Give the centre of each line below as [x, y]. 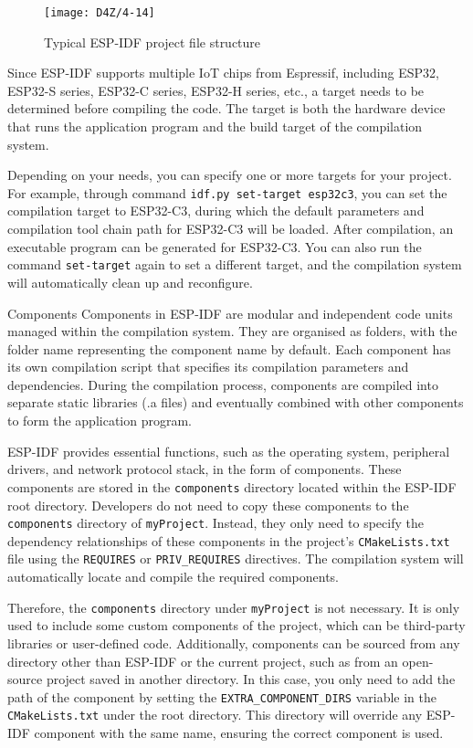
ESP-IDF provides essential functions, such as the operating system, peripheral [229, 451]
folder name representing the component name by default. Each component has [229, 348]
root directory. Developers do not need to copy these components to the [208, 505]
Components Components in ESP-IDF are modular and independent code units [230, 313]
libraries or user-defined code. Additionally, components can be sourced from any [234, 643]
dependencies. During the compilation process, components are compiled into [223, 384]
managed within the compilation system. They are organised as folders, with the [232, 331]
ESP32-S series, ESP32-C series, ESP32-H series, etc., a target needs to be [216, 90]
